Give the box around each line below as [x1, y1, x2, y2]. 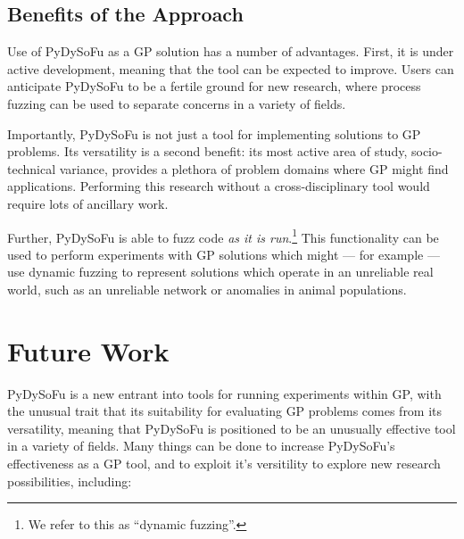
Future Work [7, 332, 170, 369]
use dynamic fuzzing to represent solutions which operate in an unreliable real [7, 262, 434, 281]
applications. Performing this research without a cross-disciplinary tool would [7, 177, 430, 195]
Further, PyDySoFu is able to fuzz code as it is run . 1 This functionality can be [7, 225, 439, 246]
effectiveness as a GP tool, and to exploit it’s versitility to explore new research [7, 454, 441, 473]
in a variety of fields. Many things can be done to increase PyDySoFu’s [7, 436, 395, 455]
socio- [410, 142, 443, 161]
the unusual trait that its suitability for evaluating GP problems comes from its [7, 402, 443, 420]
